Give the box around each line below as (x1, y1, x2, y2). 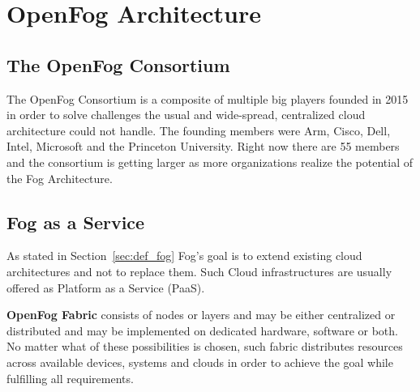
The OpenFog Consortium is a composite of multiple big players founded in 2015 (6, 90, 409, 107)
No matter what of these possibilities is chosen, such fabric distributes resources (6, 338, 403, 355)
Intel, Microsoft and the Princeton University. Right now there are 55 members (6, 138, 400, 155)
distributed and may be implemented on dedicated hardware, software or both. (6, 322, 398, 339)
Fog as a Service (6, 209, 145, 234)
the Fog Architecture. (6, 169, 113, 186)
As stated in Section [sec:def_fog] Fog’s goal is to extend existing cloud (6, 247, 362, 264)
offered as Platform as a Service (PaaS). (6, 279, 205, 296)
